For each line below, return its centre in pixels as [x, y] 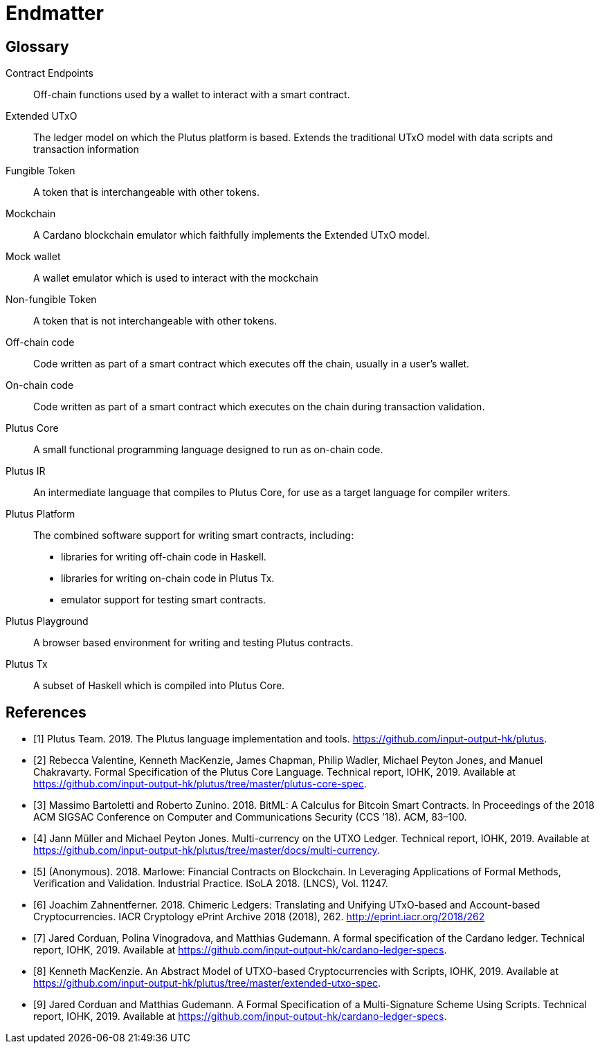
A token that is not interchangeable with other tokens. [155, 321]
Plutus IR [26, 471]
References [46, 712]
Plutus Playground [47, 621]
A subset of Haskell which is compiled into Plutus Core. [159, 686]
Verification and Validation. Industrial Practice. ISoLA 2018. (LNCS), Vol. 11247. [211, 884]
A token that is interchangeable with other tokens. [146, 192]
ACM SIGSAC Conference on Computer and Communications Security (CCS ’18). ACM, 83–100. [250, 817]
